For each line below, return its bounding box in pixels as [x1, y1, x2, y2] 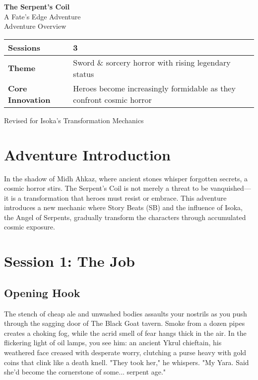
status [73, 68, 94, 79]
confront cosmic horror [73, 93, 152, 105]
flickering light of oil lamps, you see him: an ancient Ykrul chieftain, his [4, 337, 222, 348]
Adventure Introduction [4, 144, 171, 164]
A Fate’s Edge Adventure [4, 11, 81, 21]
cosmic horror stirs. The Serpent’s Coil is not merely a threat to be [4, 183, 208, 193]
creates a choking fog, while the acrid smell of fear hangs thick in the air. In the [4, 327, 247, 338]
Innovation [8, 93, 51, 105]
